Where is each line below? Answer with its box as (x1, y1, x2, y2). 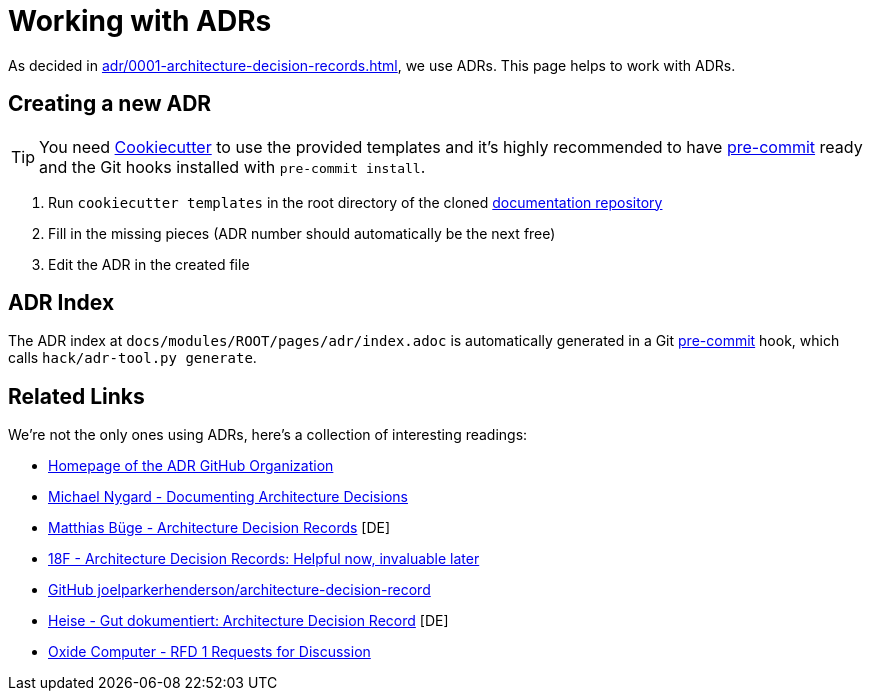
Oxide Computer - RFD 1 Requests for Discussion (48, 643, 371, 661)
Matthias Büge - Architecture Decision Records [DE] (48, 519, 391, 537)
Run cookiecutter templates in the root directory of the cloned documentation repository (48, 193, 663, 211)
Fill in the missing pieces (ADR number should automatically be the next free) (48, 224, 556, 242)
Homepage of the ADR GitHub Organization (48, 457, 334, 475)
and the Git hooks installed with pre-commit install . (39, 156, 426, 177)
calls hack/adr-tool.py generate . (8, 349, 257, 367)
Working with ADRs (8, 4, 272, 38)
